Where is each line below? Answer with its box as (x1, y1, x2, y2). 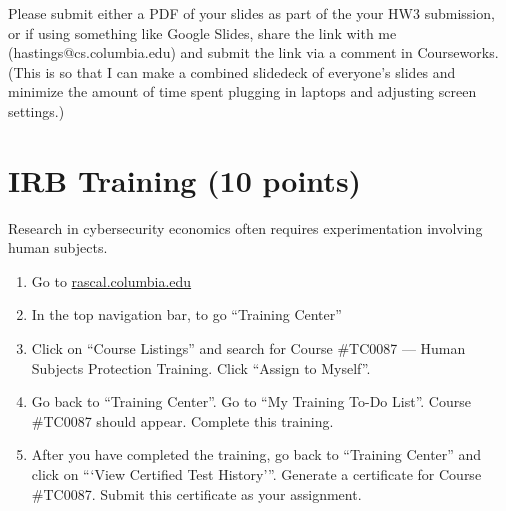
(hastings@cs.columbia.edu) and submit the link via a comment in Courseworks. (8, 42, 499, 63)
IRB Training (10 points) (8, 159, 362, 200)
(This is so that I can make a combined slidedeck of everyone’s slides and (8, 61, 456, 82)
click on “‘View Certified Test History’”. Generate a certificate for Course (31, 464, 482, 485)
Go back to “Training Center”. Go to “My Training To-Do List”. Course (31, 391, 471, 412)
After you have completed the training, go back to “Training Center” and (31, 444, 482, 465)
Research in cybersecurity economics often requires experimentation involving (8, 217, 483, 238)
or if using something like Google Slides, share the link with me (8, 22, 397, 43)
